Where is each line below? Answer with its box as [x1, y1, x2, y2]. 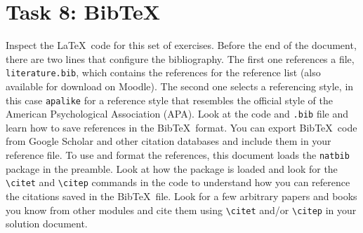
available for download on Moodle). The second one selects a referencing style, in [6, 78, 354, 93]
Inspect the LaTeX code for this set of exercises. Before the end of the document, [6, 38, 357, 52]
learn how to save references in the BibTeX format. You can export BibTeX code [6, 120, 357, 134]
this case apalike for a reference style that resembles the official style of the [6, 92, 333, 107]
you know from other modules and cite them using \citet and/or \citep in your [6, 202, 357, 217]
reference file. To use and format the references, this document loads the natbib [6, 148, 350, 162]
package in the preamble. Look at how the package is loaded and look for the [6, 161, 338, 176]
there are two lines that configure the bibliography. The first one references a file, [6, 51, 355, 66]
